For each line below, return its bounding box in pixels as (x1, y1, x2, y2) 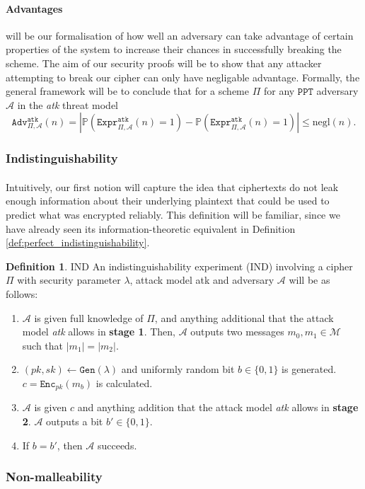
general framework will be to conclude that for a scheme (6, 84, 249, 98)
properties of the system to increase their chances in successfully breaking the (6, 42, 342, 57)
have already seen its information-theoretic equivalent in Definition (6, 221, 296, 236)
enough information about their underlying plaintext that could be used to (6, 193, 330, 208)
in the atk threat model (17, 97, 119, 112)
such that (22, 338, 64, 352)
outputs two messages (190, 324, 284, 339)
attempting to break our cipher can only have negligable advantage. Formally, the (6, 69, 360, 84)
